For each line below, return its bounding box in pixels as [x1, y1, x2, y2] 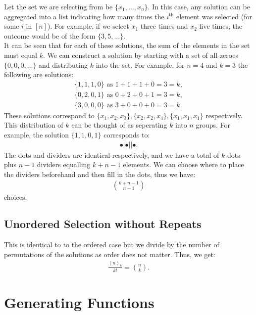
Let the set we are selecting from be [4, 1, 113, 11]
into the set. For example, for [96, 59, 185, 70]
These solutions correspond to [4, 110, 95, 120]
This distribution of [4, 120, 63, 130]
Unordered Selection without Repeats [4, 216, 202, 231]
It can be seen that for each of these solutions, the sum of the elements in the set [4, 40, 250, 50]
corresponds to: [103, 130, 150, 140]
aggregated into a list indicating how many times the [4, 11, 164, 21]
